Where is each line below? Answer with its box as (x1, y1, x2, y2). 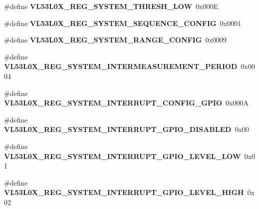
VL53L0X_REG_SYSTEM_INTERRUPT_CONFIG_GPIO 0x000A (4, 97, 249, 108)
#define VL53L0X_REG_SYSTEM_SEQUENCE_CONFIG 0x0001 (4, 17, 242, 28)
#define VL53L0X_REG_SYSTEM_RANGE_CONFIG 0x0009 (4, 34, 227, 45)
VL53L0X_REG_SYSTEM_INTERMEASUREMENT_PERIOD (4, 61, 238, 71)
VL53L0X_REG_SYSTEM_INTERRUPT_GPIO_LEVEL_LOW (4, 150, 241, 161)
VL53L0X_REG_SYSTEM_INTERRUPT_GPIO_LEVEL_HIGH (4, 187, 244, 197)
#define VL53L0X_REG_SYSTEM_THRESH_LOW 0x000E (4, 1, 219, 11)
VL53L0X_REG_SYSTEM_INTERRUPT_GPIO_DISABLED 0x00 (4, 124, 249, 134)
